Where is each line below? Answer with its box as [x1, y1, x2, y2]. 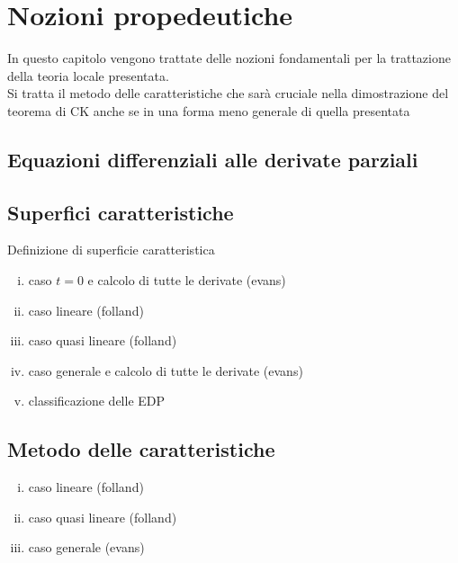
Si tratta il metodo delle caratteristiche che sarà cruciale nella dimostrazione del [7, 84, 449, 103]
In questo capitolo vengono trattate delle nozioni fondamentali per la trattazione [7, 49, 451, 67]
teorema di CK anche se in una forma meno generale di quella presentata [7, 101, 410, 120]
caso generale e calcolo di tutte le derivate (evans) [28, 361, 303, 380]
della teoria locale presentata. [7, 66, 169, 85]
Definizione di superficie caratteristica [7, 240, 215, 259]
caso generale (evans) [28, 538, 145, 557]
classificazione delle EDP [28, 391, 166, 410]
